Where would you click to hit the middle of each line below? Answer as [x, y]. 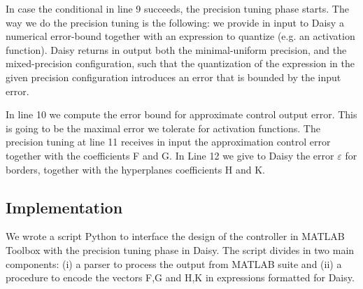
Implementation [64, 207]
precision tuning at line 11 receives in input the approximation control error [168, 142]
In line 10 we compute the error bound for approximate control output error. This [181, 114]
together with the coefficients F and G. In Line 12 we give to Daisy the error [170, 155]
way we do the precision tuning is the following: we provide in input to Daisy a [175, 22]
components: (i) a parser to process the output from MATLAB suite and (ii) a [174, 263]
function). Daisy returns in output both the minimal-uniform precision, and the [176, 49]
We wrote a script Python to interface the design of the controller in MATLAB [175, 236]
